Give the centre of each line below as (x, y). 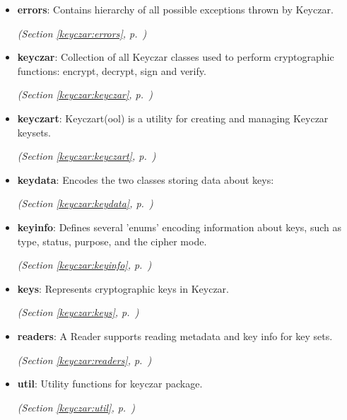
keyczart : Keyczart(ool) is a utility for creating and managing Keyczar (173, 118)
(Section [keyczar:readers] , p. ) (84, 360)
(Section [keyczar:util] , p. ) (76, 407)
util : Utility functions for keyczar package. (110, 384)
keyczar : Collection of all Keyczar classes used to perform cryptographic (176, 57)
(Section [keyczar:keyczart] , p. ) (87, 156)
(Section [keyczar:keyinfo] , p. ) (84, 265)
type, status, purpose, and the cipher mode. (112, 241)
